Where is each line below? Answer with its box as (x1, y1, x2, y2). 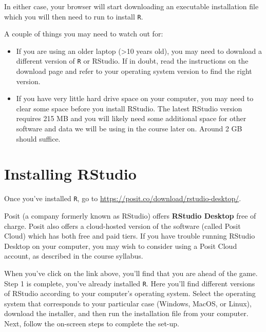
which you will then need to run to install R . (4, 11, 143, 22)
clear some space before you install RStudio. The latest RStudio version (16, 103, 242, 113)
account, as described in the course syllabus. (4, 250, 143, 261)
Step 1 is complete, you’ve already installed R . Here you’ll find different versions (4, 278, 255, 288)
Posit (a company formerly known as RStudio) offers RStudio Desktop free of (4, 210, 256, 221)
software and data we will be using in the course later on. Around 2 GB (16, 123, 242, 134)
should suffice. (16, 133, 61, 144)
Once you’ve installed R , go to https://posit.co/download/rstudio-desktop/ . (4, 193, 241, 204)
